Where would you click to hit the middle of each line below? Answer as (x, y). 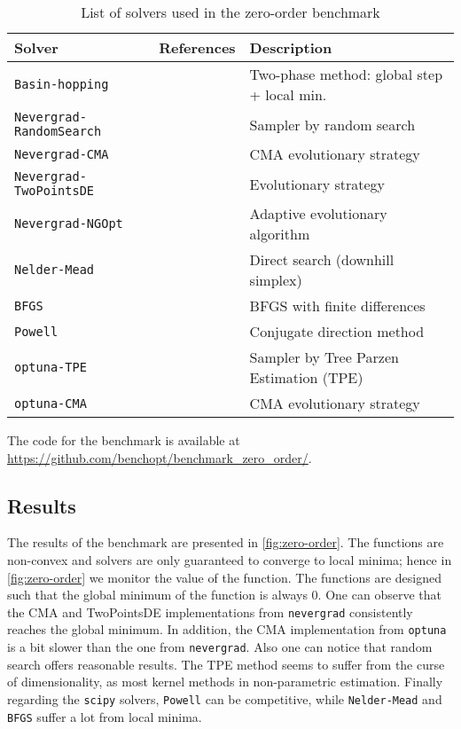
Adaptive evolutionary (318, 213)
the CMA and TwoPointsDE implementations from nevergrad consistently (210, 611)
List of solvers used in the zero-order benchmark (230, 12)
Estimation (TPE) (306, 377)
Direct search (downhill (322, 259)
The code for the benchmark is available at (124, 440)
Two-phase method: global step (346, 74)
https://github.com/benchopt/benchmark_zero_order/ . (160, 457)
